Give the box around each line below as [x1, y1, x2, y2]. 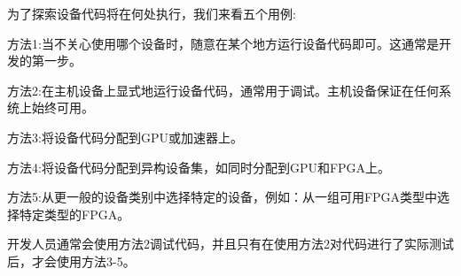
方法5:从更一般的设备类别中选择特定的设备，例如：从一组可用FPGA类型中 [7, 188, 438, 206]
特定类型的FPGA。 [19, 204, 130, 223]
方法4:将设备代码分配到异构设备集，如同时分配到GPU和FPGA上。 [7, 157, 391, 176]
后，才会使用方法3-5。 [7, 251, 136, 270]
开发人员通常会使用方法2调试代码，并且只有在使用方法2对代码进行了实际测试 [7, 234, 454, 253]
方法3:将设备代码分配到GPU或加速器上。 [7, 127, 243, 146]
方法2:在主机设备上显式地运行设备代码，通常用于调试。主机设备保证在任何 [7, 80, 439, 99]
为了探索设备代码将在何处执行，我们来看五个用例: [7, 4, 296, 22]
